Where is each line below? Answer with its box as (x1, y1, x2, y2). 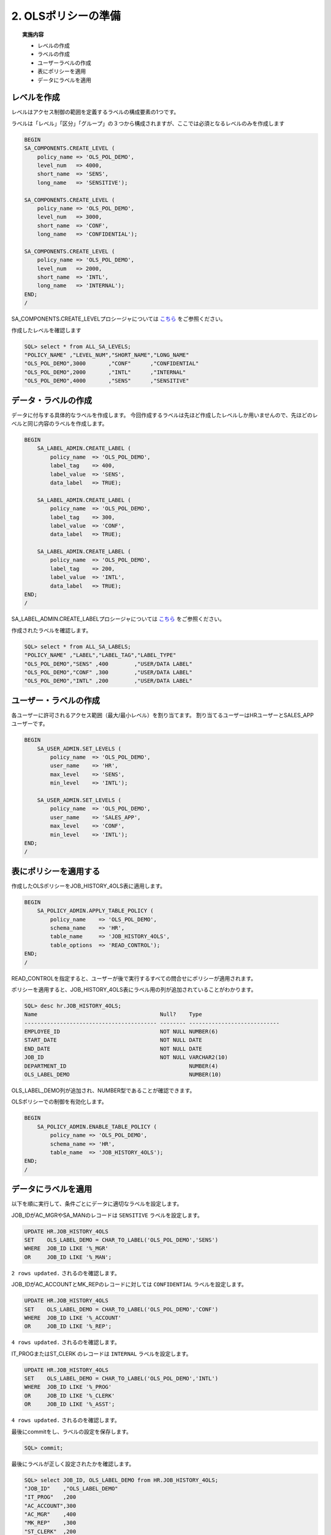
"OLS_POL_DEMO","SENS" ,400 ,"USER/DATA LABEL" (24, 660, 192, 667)
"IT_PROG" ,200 (24, 1494, 77, 1501)
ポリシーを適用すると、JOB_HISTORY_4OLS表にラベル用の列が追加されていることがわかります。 (11, 985, 257, 993)
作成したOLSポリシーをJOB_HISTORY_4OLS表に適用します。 (11, 882, 165, 890)
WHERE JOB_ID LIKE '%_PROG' (24, 1383, 112, 1391)
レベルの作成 (37, 42, 70, 49)
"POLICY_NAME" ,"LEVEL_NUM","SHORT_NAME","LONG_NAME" (24, 351, 189, 359)
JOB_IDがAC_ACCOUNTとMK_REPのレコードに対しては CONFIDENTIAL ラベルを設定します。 (11, 1281, 248, 1288)
